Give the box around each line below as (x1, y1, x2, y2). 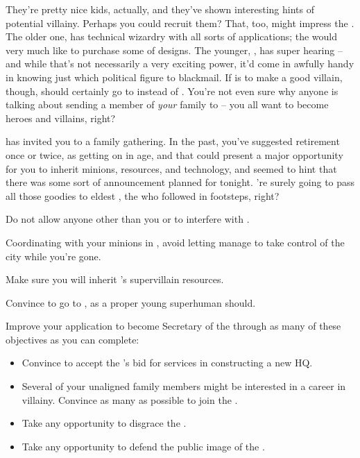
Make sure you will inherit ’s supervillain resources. (6, 272, 224, 287)
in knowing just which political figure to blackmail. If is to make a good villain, (6, 69, 343, 84)
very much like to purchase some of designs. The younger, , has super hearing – (6, 42, 343, 57)
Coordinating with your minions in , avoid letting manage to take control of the (6, 235, 345, 249)
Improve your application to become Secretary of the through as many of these (6, 319, 341, 333)
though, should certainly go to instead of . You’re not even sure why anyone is (6, 83, 338, 98)
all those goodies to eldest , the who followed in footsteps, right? (6, 188, 280, 203)
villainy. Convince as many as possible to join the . (22, 392, 238, 407)
